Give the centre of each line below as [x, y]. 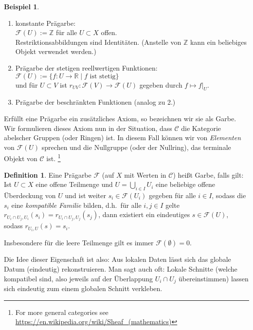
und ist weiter [86, 195]
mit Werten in [145, 174]
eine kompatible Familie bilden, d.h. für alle [76, 205]
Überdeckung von [30, 195]
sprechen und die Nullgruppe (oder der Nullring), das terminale [136, 147]
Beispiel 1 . [22, 6]
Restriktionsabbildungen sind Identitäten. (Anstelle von [98, 42]
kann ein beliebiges [218, 42]
